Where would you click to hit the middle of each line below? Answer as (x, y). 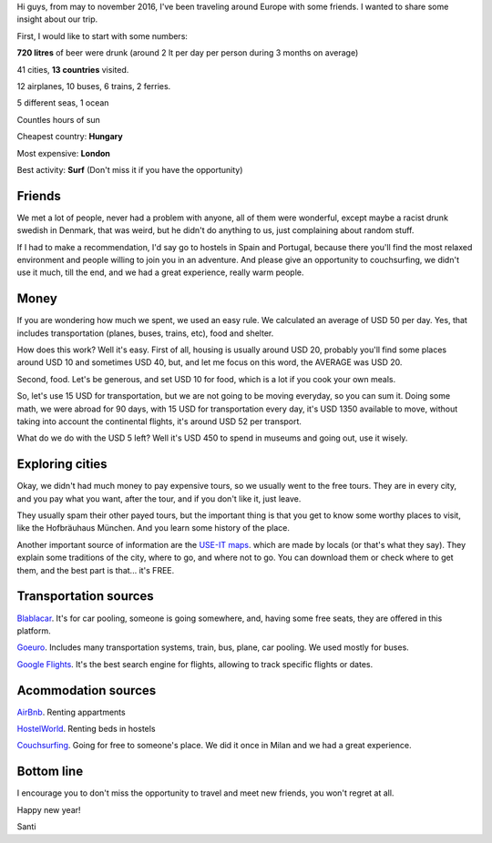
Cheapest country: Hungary (70, 137)
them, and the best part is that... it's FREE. (96, 570)
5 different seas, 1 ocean (63, 103)
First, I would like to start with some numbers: (102, 36)
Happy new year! (49, 809)
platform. (34, 630)
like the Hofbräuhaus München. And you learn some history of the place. (154, 528)
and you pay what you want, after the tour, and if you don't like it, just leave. (159, 498)
